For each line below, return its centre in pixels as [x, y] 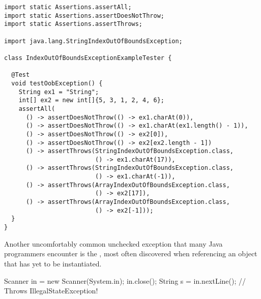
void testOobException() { [57, 83]
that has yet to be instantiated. [53, 263]
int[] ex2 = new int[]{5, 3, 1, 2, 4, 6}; [91, 100]
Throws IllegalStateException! [51, 291]
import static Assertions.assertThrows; [74, 24]
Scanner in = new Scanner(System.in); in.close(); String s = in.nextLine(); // [125, 280]
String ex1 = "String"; [59, 92]
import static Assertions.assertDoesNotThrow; [84, 16]
